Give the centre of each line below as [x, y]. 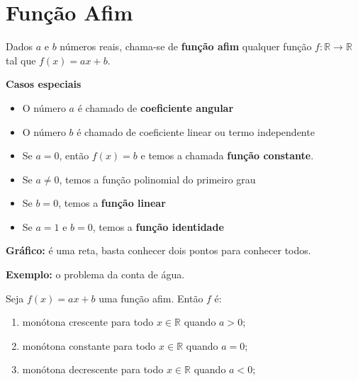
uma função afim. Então [151, 298]
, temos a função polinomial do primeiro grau [157, 179]
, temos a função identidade [158, 226]
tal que [21, 60]
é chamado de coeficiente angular [156, 107]
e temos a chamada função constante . [227, 155]
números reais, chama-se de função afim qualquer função [186, 46]
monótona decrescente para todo [93, 369]
